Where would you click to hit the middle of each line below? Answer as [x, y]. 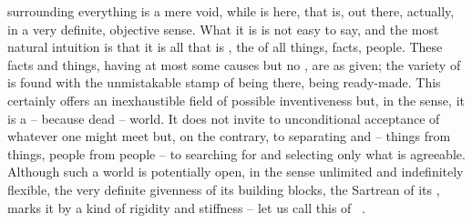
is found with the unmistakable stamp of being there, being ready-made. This [224, 82]
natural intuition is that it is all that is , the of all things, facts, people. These [225, 47]
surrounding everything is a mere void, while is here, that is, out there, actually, [231, 11]
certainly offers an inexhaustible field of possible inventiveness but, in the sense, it [236, 100]
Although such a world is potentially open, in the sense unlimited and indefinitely [236, 172]
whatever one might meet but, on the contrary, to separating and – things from [229, 136]
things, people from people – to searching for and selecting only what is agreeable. [236, 153]
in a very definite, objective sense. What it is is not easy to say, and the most [223, 29]
